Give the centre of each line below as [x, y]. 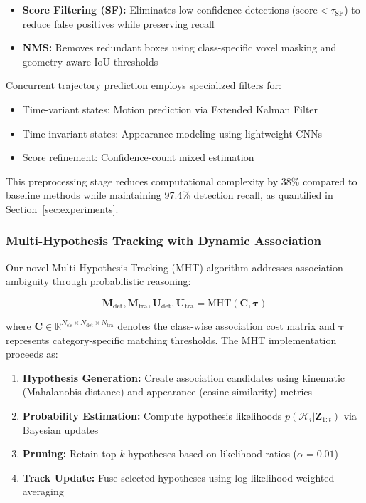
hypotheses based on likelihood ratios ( [213, 453]
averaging [43, 491]
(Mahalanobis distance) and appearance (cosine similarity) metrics [167, 391]
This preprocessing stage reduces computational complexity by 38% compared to [182, 181]
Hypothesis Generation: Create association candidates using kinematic [184, 377]
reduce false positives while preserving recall [118, 23]
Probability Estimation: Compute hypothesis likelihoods [152, 415]
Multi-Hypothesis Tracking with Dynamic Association [164, 240]
